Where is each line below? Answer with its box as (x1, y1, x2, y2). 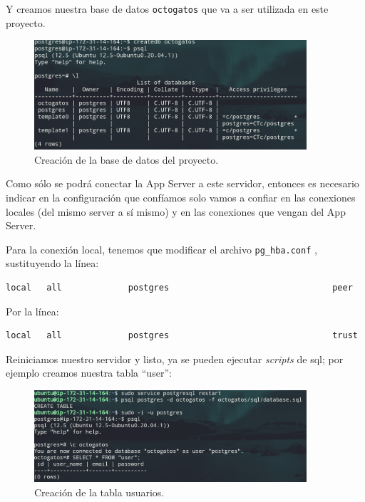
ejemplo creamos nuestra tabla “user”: (6, 365, 172, 380)
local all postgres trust (6, 330, 358, 341)
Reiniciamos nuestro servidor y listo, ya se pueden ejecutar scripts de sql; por (6, 351, 344, 366)
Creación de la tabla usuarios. (34, 484, 165, 499)
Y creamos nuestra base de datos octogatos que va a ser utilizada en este (6, 1, 329, 16)
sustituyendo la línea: (6, 256, 99, 271)
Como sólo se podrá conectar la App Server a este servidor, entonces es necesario (6, 176, 359, 191)
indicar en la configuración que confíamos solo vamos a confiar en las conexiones (6, 189, 356, 204)
